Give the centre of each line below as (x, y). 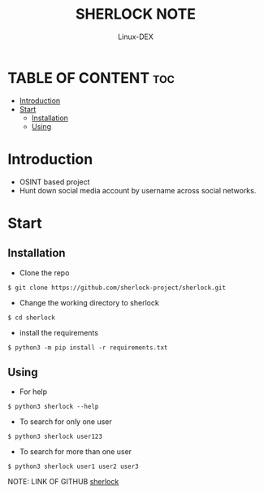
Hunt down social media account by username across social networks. (138, 190)
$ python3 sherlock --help (53, 407)
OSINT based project (54, 182)
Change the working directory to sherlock (89, 302)
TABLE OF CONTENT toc (91, 78)
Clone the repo (44, 272)
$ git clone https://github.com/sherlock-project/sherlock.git (117, 288)
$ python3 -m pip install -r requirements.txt (88, 347)
